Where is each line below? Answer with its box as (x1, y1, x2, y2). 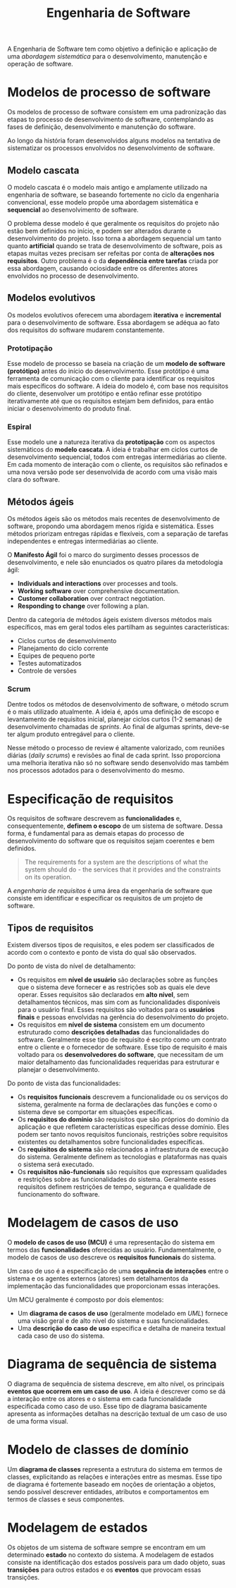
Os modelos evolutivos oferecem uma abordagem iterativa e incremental (7, 310, 222, 319)
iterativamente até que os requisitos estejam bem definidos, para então (7, 397, 214, 405)
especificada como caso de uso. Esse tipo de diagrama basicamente (7, 1402, 208, 1411)
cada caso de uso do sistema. (17, 1331, 105, 1340)
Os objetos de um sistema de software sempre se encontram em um (7, 1543, 206, 1551)
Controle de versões (17, 666, 77, 675)
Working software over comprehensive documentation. (17, 587, 180, 595)
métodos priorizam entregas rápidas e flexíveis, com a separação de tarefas (7, 530, 229, 538)
